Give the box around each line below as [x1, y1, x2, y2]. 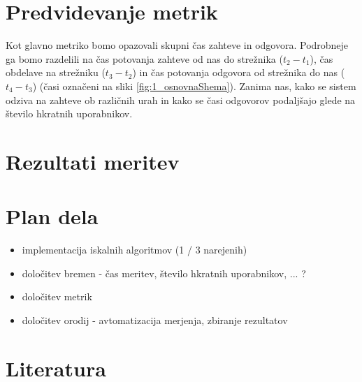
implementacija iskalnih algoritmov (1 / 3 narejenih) [22, 242, 247, 257]
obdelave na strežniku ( [6, 65, 106, 80]
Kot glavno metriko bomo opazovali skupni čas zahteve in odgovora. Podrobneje [6, 38, 349, 52]
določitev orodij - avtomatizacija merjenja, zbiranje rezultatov [22, 312, 288, 327]
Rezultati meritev [6, 147, 180, 175]
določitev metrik [22, 289, 92, 304]
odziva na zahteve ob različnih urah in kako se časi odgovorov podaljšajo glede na [6, 92, 356, 107]
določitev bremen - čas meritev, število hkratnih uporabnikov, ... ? [22, 265, 306, 280]
